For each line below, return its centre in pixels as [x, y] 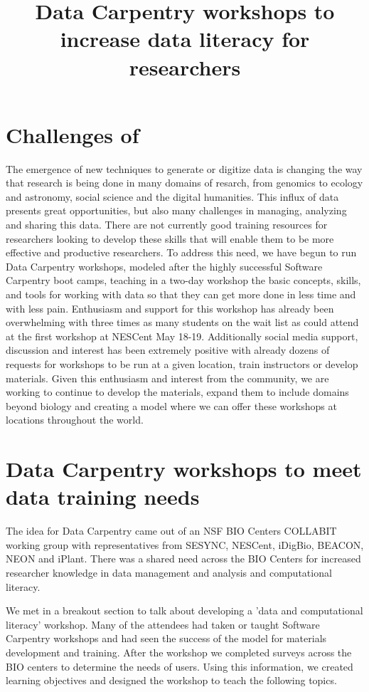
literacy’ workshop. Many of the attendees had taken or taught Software [163, 624]
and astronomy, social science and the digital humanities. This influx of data [172, 196]
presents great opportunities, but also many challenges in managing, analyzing [176, 210]
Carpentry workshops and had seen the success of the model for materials [166, 638]
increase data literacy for [185, 39]
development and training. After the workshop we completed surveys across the [179, 652]
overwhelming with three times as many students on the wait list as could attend [182, 322]
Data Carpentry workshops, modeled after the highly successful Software [164, 266]
